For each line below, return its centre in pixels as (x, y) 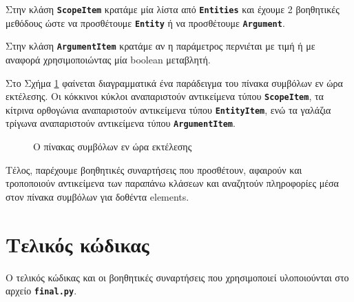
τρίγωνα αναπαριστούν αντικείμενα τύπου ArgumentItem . (121, 123)
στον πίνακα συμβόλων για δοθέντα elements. (97, 196)
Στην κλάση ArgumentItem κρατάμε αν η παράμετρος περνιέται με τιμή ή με (160, 46)
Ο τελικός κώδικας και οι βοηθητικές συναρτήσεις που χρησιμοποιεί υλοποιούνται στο (177, 277)
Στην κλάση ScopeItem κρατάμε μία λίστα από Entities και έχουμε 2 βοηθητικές (173, 9)
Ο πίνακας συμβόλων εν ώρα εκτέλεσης (113, 147)
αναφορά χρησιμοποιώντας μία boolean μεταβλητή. (108, 59)
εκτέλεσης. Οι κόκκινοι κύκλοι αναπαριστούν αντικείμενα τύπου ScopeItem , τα (165, 96)
